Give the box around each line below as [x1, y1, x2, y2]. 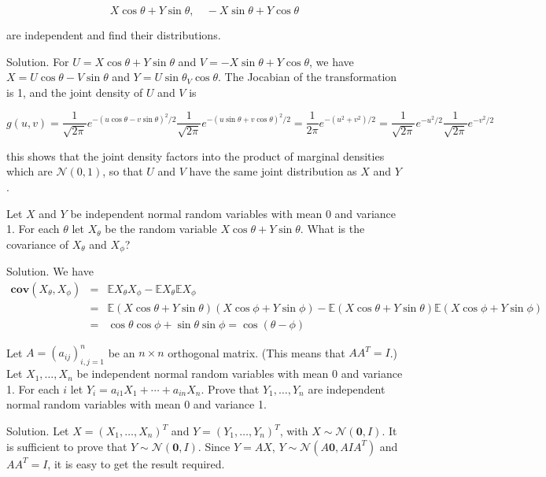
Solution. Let [6, 423, 69, 439]
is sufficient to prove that [6, 438, 127, 454]
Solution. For [6, 53, 69, 69]
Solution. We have [6, 263, 94, 279]
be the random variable [105, 220, 217, 237]
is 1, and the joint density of [6, 83, 143, 100]
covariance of [6, 235, 68, 252]
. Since [197, 438, 231, 454]
